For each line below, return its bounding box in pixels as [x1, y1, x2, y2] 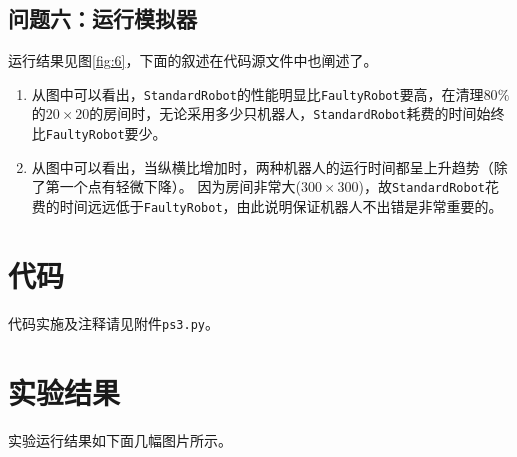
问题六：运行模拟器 [8, 3, 197, 34]
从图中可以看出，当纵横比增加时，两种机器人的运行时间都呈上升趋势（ [31, 156, 494, 177]
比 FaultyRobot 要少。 [31, 123, 167, 144]
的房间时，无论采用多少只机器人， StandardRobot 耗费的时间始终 [89, 103, 505, 124]
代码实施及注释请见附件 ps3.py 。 [8, 312, 219, 333]
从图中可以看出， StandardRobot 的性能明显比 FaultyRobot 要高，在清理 [31, 83, 484, 104]
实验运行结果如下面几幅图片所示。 [8, 429, 232, 450]
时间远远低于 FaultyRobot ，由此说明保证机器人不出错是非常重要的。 [59, 196, 503, 217]
